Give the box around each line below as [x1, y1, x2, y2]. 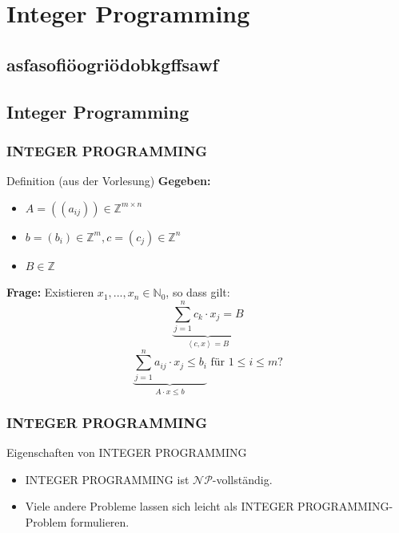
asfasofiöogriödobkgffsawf [6, 51, 218, 76]
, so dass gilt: [166, 284, 230, 301]
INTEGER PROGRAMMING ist [25, 470, 190, 487]
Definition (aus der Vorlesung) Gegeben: [6, 172, 211, 189]
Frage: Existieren [6, 284, 94, 301]
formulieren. [70, 514, 130, 531]
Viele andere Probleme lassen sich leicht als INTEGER [25, 498, 294, 515]
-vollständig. [212, 470, 273, 487]
